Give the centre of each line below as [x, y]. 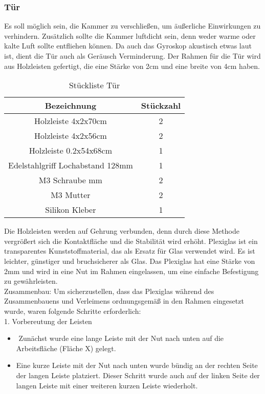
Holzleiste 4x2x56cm [70, 136]
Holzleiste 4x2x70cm [70, 121]
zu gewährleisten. [31, 281]
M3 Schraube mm [70, 180]
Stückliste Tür [94, 85]
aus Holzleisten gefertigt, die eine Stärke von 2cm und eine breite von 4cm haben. [132, 66]
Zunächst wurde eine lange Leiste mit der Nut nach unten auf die [121, 338]
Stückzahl [161, 106]
